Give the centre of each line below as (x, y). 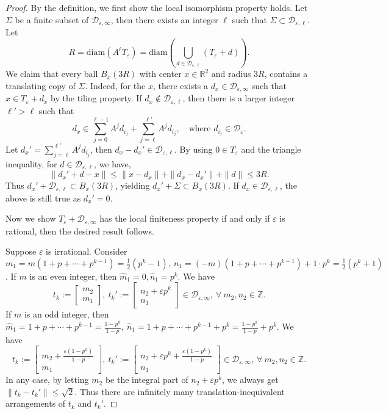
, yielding (133, 185)
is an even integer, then (73, 276)
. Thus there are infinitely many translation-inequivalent (180, 391)
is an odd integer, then (66, 314)
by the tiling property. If (96, 98)
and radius (231, 74)
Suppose (21, 251)
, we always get (250, 379)
